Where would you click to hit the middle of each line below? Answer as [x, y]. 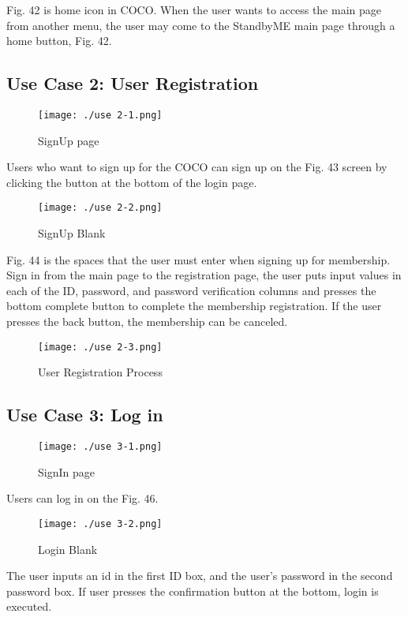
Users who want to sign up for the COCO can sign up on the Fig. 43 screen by [197, 167]
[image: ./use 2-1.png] [100, 115]
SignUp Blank [72, 233]
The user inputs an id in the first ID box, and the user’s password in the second [200, 576]
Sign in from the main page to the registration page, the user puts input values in [204, 275]
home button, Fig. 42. [59, 41]
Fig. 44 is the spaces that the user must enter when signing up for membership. [198, 259]
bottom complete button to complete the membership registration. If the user [194, 306]
